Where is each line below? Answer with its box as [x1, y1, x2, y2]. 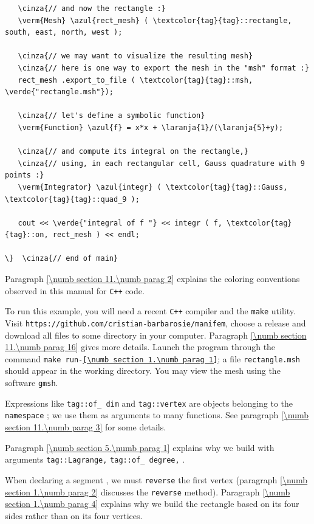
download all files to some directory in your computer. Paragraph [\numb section [5, 328, 307, 341]
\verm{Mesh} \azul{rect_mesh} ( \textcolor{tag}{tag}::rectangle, [18, 16, 292, 25]
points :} [5, 171, 44, 180]
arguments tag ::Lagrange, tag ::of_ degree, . [5, 453, 185, 466]
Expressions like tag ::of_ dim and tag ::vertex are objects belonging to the [5, 396, 293, 409]
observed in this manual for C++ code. [5, 284, 145, 297]
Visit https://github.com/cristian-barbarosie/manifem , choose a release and [5, 316, 306, 329]
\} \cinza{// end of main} [5, 254, 118, 263]
